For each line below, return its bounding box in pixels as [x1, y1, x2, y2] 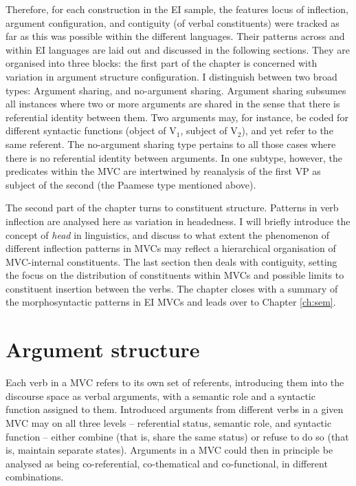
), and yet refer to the [241, 123, 333, 138]
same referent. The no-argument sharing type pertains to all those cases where [5, 136, 336, 151]
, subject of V [180, 123, 238, 138]
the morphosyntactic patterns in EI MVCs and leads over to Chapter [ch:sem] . [5, 295, 336, 309]
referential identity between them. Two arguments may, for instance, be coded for [5, 109, 348, 124]
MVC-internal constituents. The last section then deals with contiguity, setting [5, 254, 337, 268]
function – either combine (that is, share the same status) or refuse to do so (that [5, 429, 349, 443]
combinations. [5, 469, 64, 484]
